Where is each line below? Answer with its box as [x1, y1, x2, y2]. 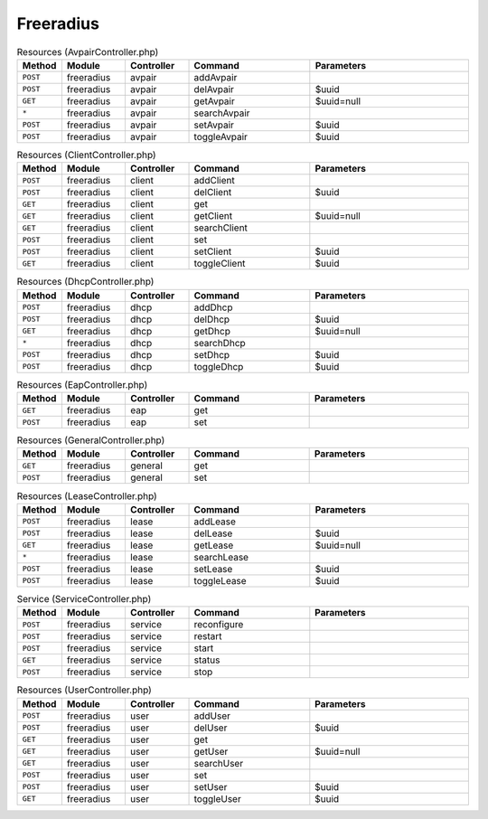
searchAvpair [193, 107, 250, 119]
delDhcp [193, 313, 230, 325]
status [193, 654, 221, 666]
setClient [193, 245, 232, 258]
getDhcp [193, 325, 230, 337]
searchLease [193, 551, 249, 563]
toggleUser [193, 792, 241, 805]
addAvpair [193, 71, 238, 83]
